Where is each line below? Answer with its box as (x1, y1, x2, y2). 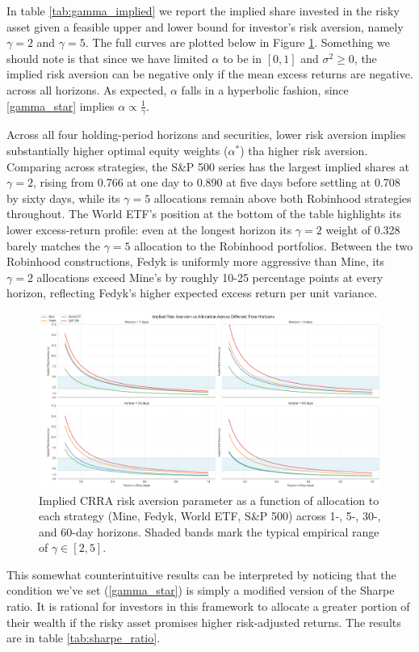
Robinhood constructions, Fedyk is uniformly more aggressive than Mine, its (6, 253, 385, 270)
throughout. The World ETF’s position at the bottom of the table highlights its (6, 205, 401, 222)
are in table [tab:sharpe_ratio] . (6, 629, 161, 646)
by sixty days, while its (6, 189, 120, 206)
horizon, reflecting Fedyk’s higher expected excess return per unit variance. (6, 284, 378, 301)
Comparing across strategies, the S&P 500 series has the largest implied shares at (6, 158, 409, 175)
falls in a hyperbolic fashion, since (181, 81, 349, 98)
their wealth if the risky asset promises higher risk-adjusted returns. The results (6, 613, 401, 630)
